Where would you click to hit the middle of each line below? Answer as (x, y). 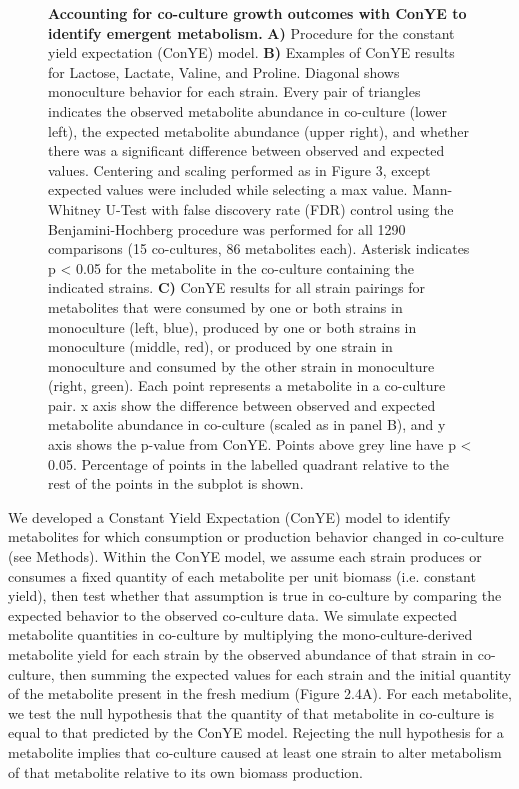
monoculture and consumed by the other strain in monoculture (241, 365)
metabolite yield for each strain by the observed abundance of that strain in (241, 654)
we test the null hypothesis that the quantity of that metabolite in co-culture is (251, 712)
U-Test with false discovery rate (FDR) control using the (279, 208)
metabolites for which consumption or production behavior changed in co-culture (256, 536)
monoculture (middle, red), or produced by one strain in (220, 346)
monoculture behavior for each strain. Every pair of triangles (234, 91)
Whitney (74, 208)
